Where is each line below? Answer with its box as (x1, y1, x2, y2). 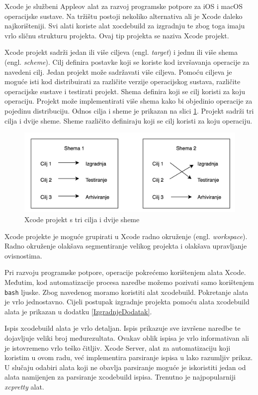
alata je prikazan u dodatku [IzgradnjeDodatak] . (4, 306, 152, 316)
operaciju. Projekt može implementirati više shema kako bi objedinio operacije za (4, 96, 253, 106)
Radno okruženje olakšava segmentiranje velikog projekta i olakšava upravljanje (4, 241, 247, 251)
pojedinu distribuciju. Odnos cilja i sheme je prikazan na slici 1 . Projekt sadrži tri (4, 105, 254, 116)
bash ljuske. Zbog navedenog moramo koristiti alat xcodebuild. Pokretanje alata (4, 286, 249, 297)
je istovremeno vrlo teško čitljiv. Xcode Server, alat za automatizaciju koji (4, 342, 231, 353)
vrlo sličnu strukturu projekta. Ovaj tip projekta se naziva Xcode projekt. (4, 30, 229, 40)
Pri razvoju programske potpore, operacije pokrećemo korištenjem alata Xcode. (4, 267, 246, 277)
